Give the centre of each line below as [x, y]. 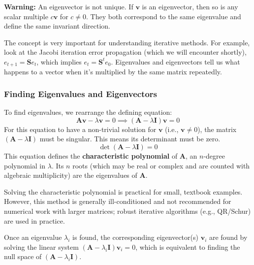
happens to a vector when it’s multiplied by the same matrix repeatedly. [113, 72]
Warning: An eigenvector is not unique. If [69, 6]
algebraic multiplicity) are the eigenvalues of [71, 175]
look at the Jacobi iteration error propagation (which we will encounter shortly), [125, 52]
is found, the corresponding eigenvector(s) [135, 237]
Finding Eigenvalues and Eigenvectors [81, 93]
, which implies [59, 61]
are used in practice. [34, 220]
